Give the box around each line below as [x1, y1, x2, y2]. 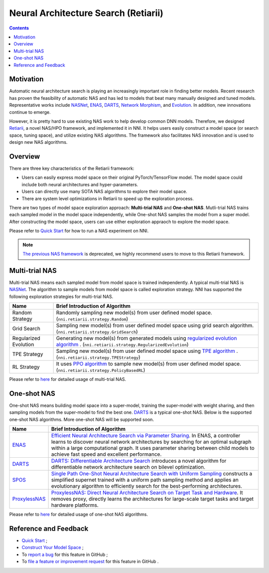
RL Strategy [12, 363, 40, 370]
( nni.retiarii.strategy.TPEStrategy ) [56, 354, 140, 361]
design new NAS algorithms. [9, 139, 68, 145]
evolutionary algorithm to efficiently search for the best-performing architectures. [51, 483, 243, 490]
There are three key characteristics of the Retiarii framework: [9, 165, 134, 172]
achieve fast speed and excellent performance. [51, 451, 162, 458]
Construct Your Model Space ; [21, 545, 84, 551]
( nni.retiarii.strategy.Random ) [56, 315, 129, 322]
